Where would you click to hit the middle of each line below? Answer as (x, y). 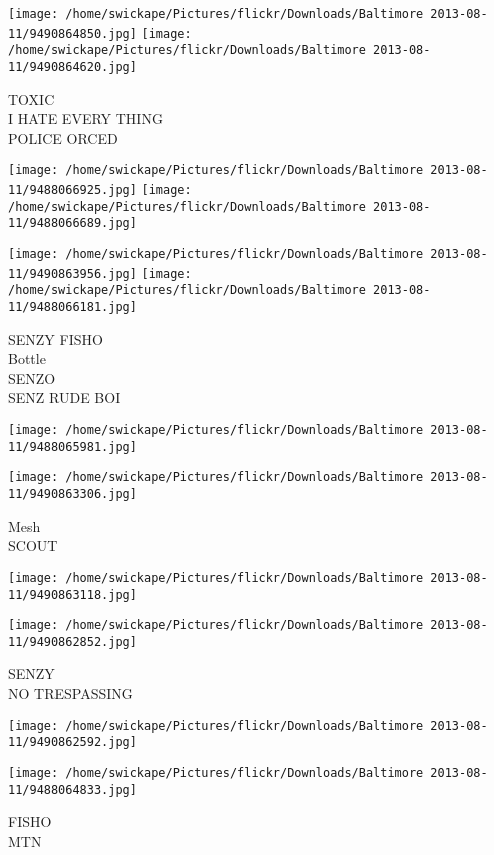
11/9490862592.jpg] (72, 742)
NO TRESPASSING (70, 693)
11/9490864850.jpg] (72, 33)
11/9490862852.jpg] (72, 641)
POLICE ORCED (63, 137)
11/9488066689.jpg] (72, 223)
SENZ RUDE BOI (64, 397)
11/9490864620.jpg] (72, 66)
